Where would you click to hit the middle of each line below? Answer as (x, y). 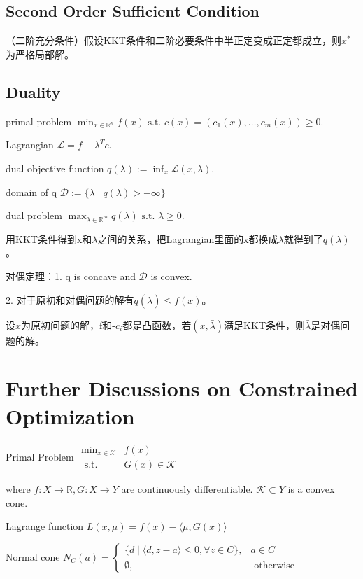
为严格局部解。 (40, 54)
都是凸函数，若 (157, 325)
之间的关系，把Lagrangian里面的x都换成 (188, 238)
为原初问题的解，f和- (68, 325)
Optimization (70, 416)
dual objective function (55, 168)
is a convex (311, 489)
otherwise (274, 566)
